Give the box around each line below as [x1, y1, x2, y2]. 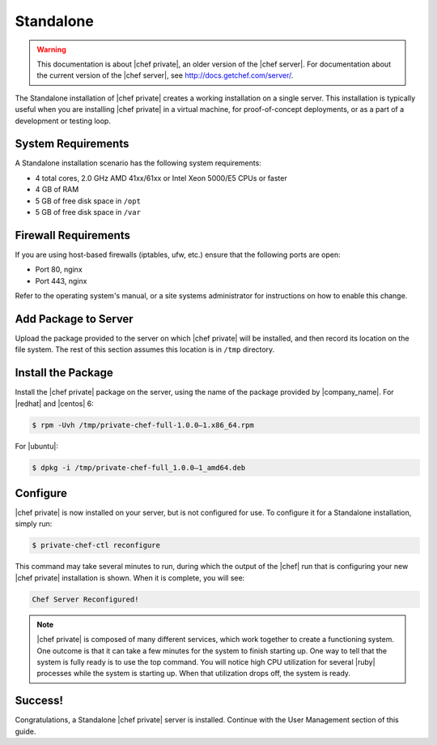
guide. [15, 726, 36, 736]
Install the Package [15, 366, 113, 380]
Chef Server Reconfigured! [32, 594, 139, 604]
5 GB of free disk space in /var [35, 207, 142, 216]
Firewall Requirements [15, 228, 131, 242]
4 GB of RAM [35, 185, 79, 195]
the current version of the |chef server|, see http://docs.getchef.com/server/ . [36, 71, 294, 80]
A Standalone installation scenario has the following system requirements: [15, 158, 262, 168]
